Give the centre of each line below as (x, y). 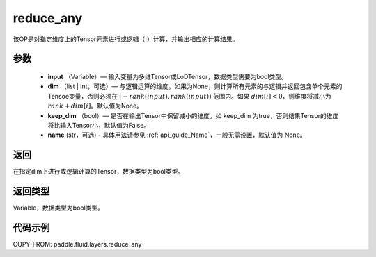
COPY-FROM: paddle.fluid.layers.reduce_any (77, 244)
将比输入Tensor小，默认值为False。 (99, 125)
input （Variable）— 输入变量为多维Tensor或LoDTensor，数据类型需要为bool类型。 (168, 76)
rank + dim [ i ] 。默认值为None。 (95, 106)
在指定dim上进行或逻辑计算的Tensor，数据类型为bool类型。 (99, 172)
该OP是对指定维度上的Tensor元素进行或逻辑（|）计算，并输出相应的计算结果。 (126, 39)
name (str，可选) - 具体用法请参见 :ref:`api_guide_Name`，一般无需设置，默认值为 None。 (177, 135)
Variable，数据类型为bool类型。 (58, 208)
